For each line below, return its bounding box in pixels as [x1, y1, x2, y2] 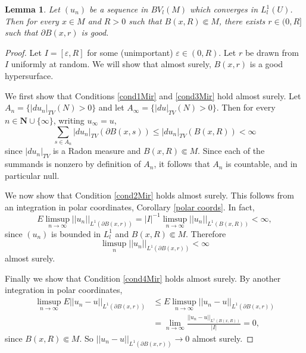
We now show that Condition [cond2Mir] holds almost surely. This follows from [5, 189, 294, 201]
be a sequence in [89, 3, 148, 15]
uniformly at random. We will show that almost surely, [11, 58, 211, 70]
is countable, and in [226, 157, 298, 170]
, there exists [218, 14, 266, 27]
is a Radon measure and [52, 144, 141, 157]
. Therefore [185, 227, 226, 239]
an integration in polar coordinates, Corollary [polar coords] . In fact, [5, 200, 255, 213]
